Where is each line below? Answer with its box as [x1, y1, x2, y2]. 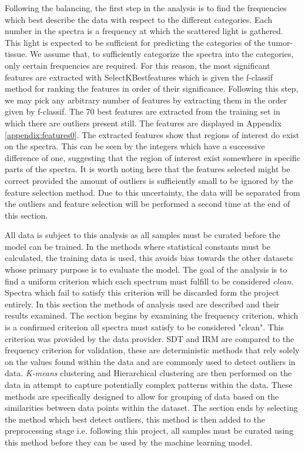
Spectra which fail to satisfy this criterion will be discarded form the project [5, 286, 279, 299]
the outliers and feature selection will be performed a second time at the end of [5, 197, 290, 210]
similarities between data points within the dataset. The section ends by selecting [5, 401, 298, 414]
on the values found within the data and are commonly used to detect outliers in [5, 355, 296, 367]
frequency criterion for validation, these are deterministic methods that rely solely [5, 344, 300, 356]
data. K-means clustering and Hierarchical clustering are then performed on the [5, 367, 292, 379]
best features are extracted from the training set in [97, 105, 280, 118]
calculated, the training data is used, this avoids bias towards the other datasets [5, 252, 293, 264]
